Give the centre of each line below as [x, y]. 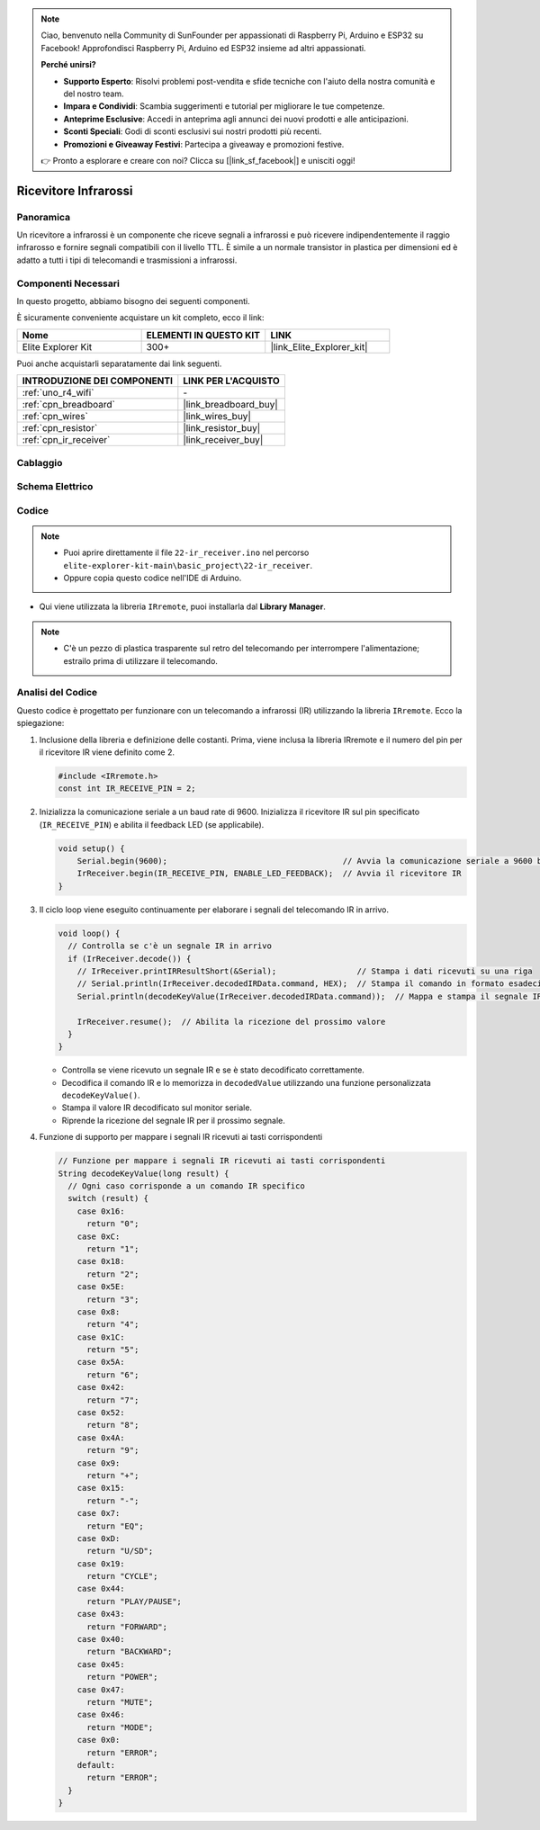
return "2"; [113, 1274]
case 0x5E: [101, 1287]
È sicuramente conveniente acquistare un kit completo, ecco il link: [140, 318]
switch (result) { [108, 1198]
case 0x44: [101, 1589]
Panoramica [44, 217]
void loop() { [89, 933]
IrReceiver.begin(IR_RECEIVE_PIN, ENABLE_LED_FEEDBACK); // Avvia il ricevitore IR [270, 874]
